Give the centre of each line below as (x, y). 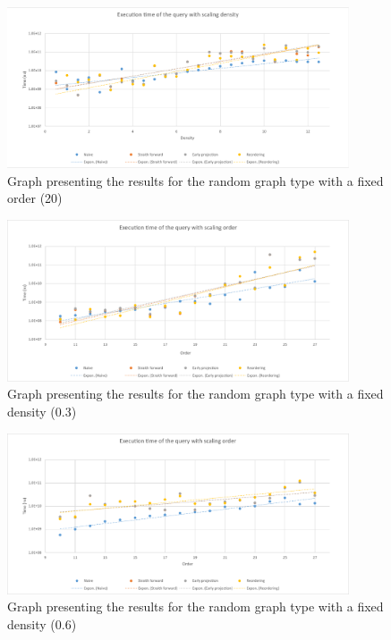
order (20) (35, 198)
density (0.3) (42, 412)
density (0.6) (42, 623)
